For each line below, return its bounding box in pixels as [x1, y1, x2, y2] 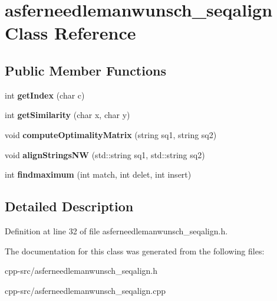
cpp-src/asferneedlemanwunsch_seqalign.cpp [5, 284, 166, 296]
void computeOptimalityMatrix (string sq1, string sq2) [5, 128, 217, 140]
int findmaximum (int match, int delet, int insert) [5, 168, 192, 181]
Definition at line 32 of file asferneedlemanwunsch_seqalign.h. [5, 224, 228, 237]
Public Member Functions [5, 61, 166, 79]
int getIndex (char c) [5, 89, 85, 101]
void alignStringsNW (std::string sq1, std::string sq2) [5, 148, 205, 161]
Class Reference [5, 21, 136, 45]
